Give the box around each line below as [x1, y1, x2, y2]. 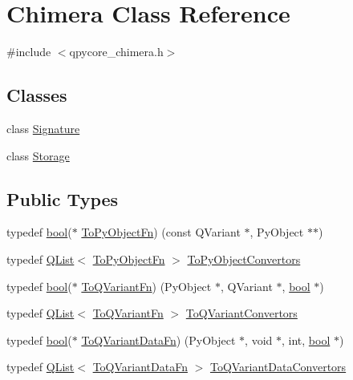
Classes [6, 83, 67, 107]
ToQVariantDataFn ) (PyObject [81, 331, 236, 348]
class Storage [6, 147, 70, 164]
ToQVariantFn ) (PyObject [81, 277, 212, 294]
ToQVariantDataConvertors [209, 358, 347, 375]
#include [6, 43, 51, 60]
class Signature [6, 119, 80, 136]
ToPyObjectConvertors [187, 250, 301, 267]
